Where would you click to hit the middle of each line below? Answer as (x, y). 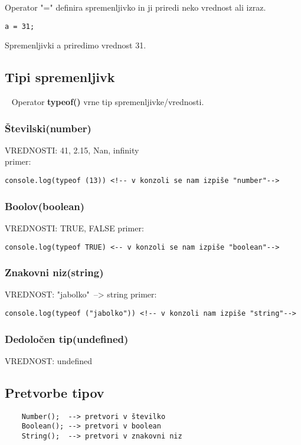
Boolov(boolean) (45, 206)
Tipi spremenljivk (60, 77)
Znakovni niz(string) (54, 272)
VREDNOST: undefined (49, 360)
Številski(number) (48, 128)
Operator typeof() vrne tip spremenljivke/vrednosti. (108, 102)
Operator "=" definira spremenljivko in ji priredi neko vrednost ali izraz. (135, 7)
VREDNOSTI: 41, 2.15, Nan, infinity (72, 150)
